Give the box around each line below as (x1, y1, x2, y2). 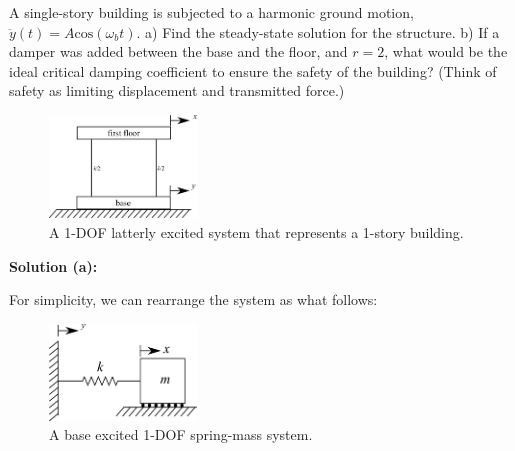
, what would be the (384, 41, 508, 62)
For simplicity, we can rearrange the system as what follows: (9, 289, 378, 310)
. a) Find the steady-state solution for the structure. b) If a (136, 21, 500, 42)
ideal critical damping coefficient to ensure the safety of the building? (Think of (9, 60, 497, 81)
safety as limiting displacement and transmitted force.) (9, 80, 345, 101)
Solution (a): (9, 255, 98, 276)
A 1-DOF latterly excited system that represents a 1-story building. (49, 222, 464, 243)
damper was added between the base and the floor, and (9, 41, 348, 62)
